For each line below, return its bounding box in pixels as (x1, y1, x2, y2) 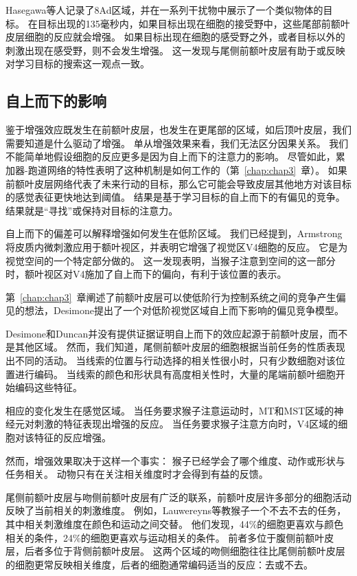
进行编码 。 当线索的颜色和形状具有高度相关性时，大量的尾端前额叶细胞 (14, 366, 336, 381)
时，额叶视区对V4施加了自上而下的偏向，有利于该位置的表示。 (5, 267, 287, 281)
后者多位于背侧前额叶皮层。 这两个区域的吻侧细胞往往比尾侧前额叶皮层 (24, 544, 345, 558)
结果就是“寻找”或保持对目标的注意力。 (5, 203, 178, 217)
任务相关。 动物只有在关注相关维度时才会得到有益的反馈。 (5, 467, 268, 481)
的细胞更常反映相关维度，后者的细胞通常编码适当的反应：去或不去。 (5, 557, 313, 571)
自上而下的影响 (5, 90, 106, 111)
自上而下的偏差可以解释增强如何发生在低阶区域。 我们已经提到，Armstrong (5, 226, 343, 241)
